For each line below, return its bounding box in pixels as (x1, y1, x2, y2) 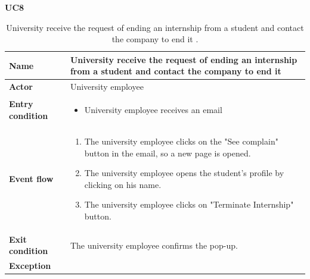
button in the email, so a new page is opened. (84, 146, 251, 159)
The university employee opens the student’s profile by (84, 167, 284, 179)
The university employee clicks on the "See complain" (84, 134, 278, 147)
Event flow (9, 172, 54, 184)
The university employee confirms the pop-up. (70, 239, 238, 251)
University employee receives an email (84, 104, 222, 116)
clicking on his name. (84, 178, 162, 190)
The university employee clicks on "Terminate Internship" (84, 198, 294, 211)
